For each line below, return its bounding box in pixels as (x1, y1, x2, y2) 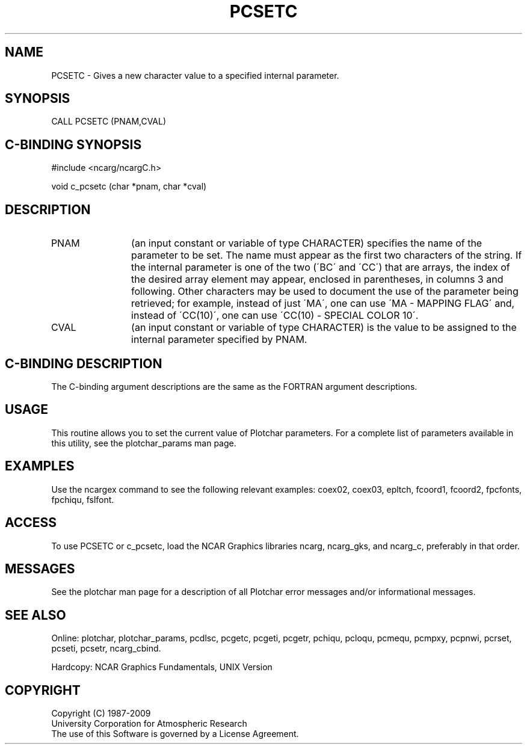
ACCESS (5, 515, 57, 531)
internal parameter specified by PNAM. (131, 333, 307, 346)
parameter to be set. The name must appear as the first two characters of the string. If (131, 249, 522, 262)
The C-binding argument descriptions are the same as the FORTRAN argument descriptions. (51, 381, 418, 392)
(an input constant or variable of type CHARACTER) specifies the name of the (131, 237, 482, 250)
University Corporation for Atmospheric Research (51, 718, 247, 729)
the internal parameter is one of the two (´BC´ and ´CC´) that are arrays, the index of (131, 261, 510, 274)
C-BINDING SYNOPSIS (5, 137, 142, 152)
